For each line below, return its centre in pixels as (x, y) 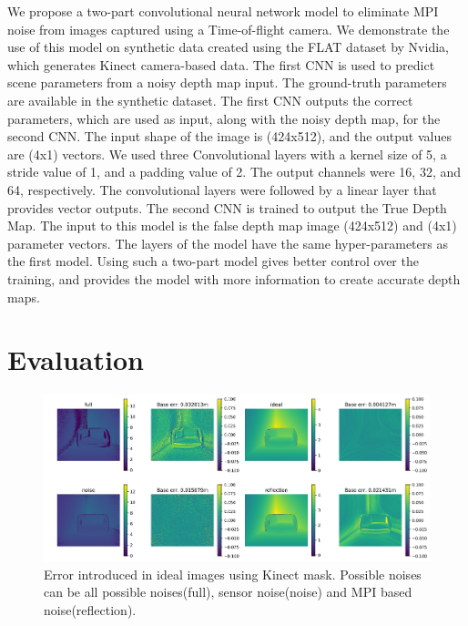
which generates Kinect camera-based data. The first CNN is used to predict (221, 64)
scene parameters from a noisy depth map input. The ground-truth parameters (227, 82)
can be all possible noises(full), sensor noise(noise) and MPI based (228, 592)
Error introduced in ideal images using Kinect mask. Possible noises (233, 574)
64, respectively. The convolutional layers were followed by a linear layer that (222, 189)
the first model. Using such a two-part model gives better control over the (213, 261)
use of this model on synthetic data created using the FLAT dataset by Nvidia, (228, 47)
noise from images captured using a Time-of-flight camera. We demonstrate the (229, 29)
